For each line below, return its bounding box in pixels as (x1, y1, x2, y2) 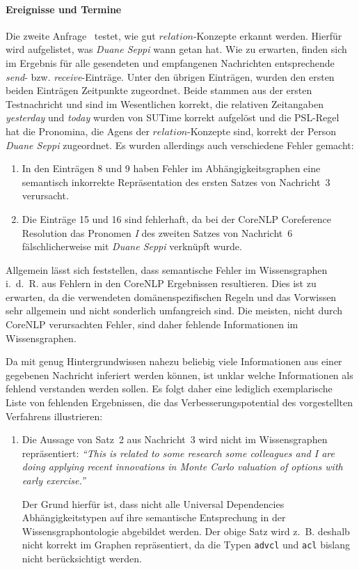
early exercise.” (22, 473, 86, 488)
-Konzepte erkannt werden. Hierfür (193, 28, 342, 43)
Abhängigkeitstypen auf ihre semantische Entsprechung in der (22, 510, 286, 525)
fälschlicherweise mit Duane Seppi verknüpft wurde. (22, 239, 242, 254)
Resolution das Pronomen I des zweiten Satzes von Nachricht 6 (22, 225, 293, 240)
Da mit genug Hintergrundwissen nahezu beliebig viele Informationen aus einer (6, 354, 342, 369)
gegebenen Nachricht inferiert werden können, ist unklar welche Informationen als (6, 367, 353, 382)
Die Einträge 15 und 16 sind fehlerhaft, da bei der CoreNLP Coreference (22, 211, 331, 226)
